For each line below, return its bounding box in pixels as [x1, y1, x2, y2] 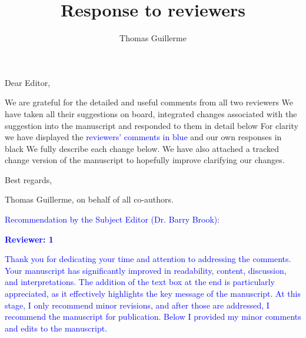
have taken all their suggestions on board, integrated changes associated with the [5, 107, 297, 120]
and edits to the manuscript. [5, 322, 108, 334]
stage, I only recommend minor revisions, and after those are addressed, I [5, 299, 270, 311]
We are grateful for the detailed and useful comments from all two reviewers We [5, 96, 294, 108]
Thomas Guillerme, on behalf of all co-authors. [5, 193, 174, 206]
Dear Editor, [5, 76, 51, 88]
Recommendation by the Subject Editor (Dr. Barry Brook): [5, 213, 220, 226]
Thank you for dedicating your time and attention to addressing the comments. [5, 253, 291, 265]
